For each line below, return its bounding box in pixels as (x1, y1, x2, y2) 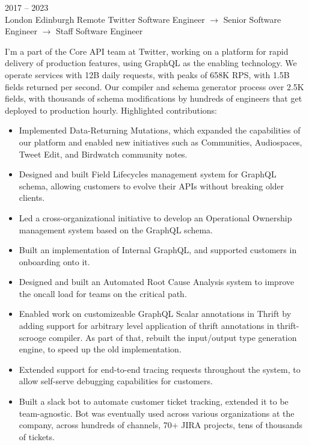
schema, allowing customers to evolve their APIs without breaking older (19, 179, 284, 192)
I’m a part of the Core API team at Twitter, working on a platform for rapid (5, 44, 289, 57)
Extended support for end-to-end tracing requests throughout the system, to (19, 363, 301, 375)
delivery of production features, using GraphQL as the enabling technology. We (5, 57, 297, 69)
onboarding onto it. (19, 255, 90, 268)
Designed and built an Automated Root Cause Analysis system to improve (19, 275, 295, 288)
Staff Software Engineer (55, 25, 143, 37)
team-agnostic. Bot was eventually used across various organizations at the (19, 407, 295, 419)
